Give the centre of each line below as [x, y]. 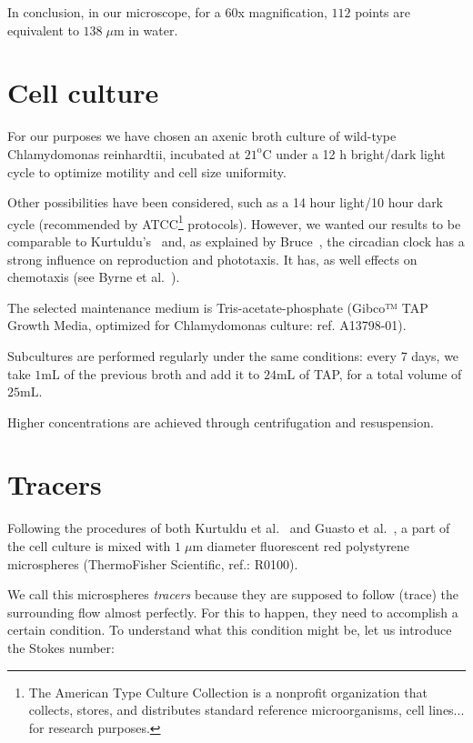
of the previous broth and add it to [162, 373]
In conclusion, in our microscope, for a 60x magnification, [167, 12]
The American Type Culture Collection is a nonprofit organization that [228, 692]
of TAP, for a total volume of [381, 373]
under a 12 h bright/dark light [361, 153]
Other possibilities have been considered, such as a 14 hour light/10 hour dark [226, 202]
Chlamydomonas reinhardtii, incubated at [124, 153]
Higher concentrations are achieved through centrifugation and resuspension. [221, 422]
